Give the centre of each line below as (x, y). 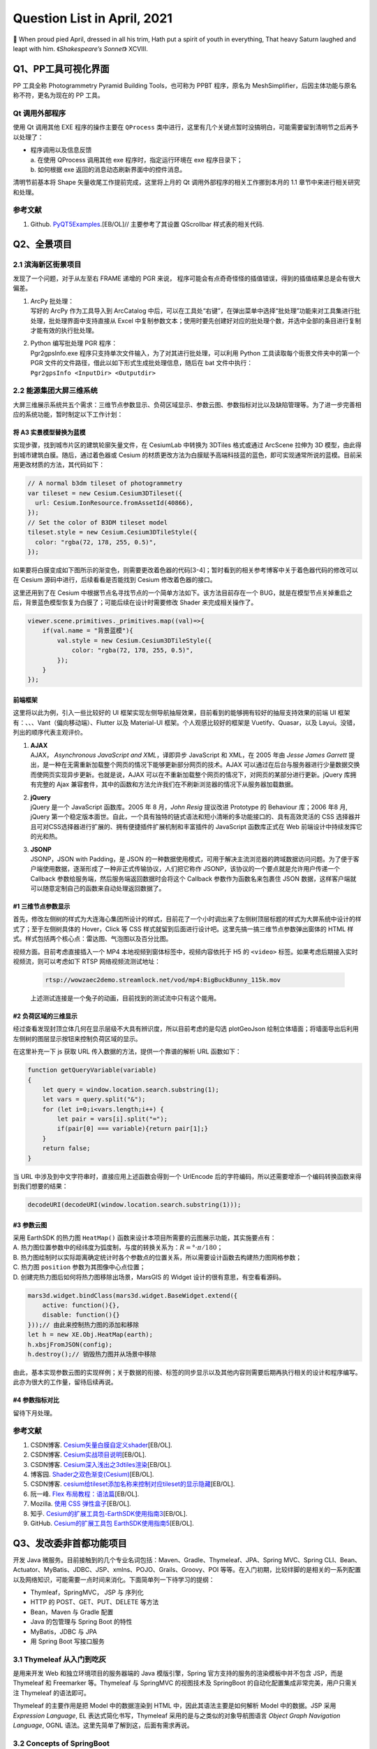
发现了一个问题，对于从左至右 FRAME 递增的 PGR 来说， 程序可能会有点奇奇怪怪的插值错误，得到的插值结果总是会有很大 (187, 278)
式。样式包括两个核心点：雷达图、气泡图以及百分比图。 (93, 939)
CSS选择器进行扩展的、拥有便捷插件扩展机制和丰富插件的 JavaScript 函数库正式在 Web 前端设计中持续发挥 (202, 826)
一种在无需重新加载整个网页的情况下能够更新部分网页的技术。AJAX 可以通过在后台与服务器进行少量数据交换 (204, 765)
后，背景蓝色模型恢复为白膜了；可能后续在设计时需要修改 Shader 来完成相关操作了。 (135, 602)
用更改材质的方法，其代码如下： (59, 465)
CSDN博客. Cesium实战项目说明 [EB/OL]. (88, 1454)
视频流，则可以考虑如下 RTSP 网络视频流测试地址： (87, 961)
